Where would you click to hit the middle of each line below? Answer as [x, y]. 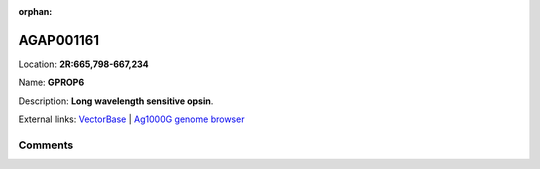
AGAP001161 [59, 40]
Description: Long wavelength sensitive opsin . [116, 101]
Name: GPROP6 [51, 82]
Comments [46, 145]
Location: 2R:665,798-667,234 [83, 64]
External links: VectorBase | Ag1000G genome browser [131, 119]
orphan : [35, 11]
